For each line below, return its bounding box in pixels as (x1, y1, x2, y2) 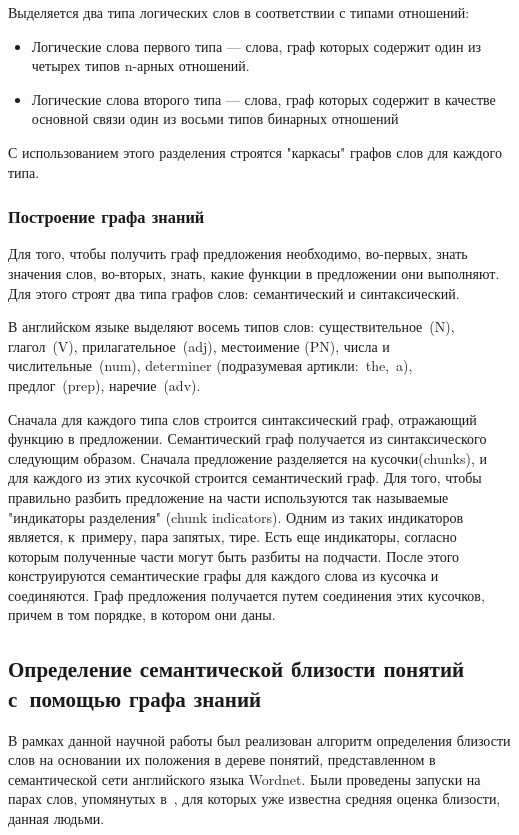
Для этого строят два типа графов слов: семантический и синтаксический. (8, 282, 460, 303)
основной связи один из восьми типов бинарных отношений (31, 108, 399, 129)
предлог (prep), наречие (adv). (8, 374, 201, 395)
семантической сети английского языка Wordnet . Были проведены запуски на (8, 768, 481, 789)
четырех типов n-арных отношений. (31, 55, 250, 76)
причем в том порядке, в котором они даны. (8, 604, 276, 625)
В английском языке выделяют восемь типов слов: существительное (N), (8, 316, 455, 337)
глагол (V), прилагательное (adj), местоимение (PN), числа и (8, 335, 390, 356)
